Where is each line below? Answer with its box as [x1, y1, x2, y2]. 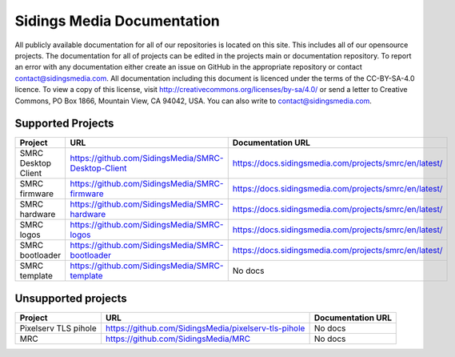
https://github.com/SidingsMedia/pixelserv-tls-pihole [105, 323, 305, 334]
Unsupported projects [14, 291, 127, 305]
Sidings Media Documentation [14, 12, 220, 30]
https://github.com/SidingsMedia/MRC [105, 333, 251, 344]
